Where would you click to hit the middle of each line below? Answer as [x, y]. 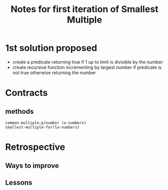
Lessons [19, 182]
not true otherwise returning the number [54, 72]
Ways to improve [32, 166]
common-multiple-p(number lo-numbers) [46, 123]
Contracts [27, 93]
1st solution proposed [51, 48]
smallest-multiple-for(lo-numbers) [43, 127]
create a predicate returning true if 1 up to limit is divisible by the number [88, 62]
